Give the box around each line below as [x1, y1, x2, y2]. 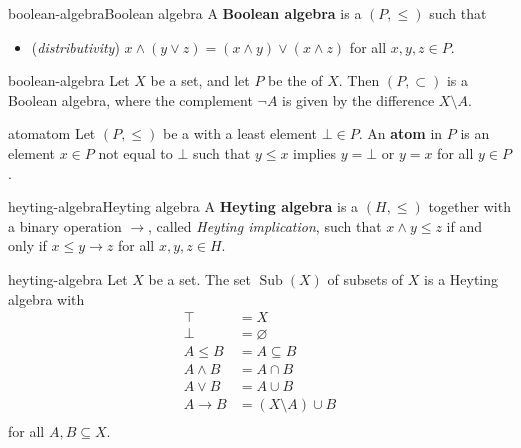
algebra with [8, 288, 85, 309]
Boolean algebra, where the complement [8, 89, 253, 110]
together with [428, 196, 511, 217]
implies [293, 142, 336, 163]
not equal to [98, 142, 173, 163]
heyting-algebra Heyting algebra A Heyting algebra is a [8, 196, 359, 217]
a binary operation [8, 215, 122, 236]
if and [446, 215, 482, 236]
